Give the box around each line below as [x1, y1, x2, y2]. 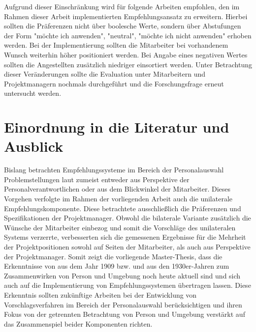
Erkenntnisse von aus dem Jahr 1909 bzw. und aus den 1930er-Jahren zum [4, 261, 229, 271]
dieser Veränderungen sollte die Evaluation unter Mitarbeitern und [4, 69, 205, 79]
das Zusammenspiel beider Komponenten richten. [4, 318, 153, 329]
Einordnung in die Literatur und [4, 117, 229, 137]
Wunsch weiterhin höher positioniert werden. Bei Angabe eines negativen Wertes [4, 49, 248, 59]
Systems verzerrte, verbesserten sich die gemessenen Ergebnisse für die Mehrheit [4, 232, 246, 242]
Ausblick [4, 136, 64, 156]
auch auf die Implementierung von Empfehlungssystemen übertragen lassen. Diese [4, 280, 251, 290]
